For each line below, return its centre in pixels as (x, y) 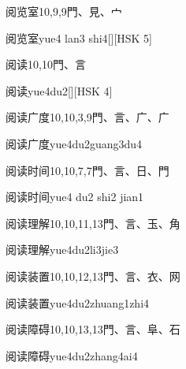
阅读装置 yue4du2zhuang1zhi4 (78, 302)
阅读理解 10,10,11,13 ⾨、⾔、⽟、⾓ (93, 223)
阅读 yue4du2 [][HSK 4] (59, 90)
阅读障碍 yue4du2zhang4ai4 (72, 355)
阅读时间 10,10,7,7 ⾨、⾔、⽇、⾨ (87, 170)
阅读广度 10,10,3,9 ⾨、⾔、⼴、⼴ (87, 117)
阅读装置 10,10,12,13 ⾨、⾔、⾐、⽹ (93, 276)
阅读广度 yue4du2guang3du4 (74, 143)
